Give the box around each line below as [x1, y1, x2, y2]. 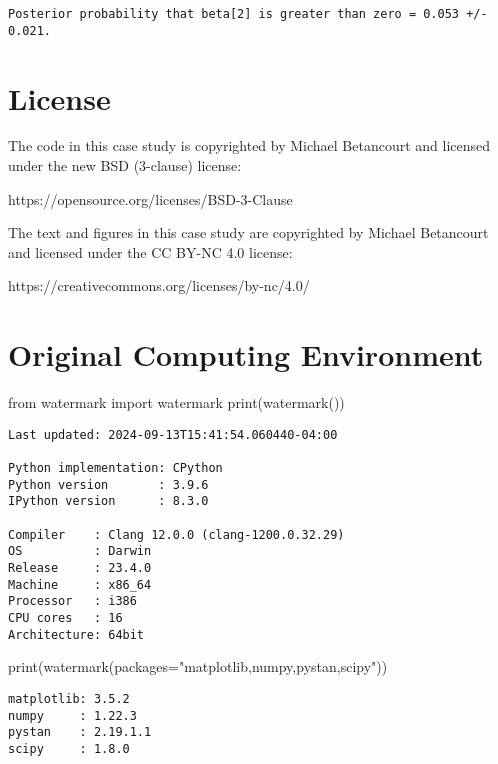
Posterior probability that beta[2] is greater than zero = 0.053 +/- [8, 7, 488, 21]
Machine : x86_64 [8, 577, 152, 592]
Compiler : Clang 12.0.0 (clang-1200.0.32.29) [8, 527, 345, 542]
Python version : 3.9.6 [8, 477, 209, 492]
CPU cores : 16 [8, 610, 123, 625]
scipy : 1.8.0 [8, 741, 130, 756]
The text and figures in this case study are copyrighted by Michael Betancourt [8, 222, 489, 243]
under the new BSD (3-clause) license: [8, 155, 242, 176]
